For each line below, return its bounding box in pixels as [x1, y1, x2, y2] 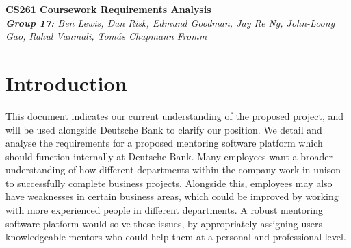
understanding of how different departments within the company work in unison [5, 162, 341, 177]
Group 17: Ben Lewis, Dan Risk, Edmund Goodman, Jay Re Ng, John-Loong [5, 15, 335, 29]
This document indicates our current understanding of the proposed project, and [5, 108, 344, 123]
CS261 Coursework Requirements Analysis [5, 2, 211, 16]
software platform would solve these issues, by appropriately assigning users [5, 216, 322, 230]
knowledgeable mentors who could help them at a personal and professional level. [5, 230, 346, 244]
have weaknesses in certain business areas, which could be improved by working [5, 189, 339, 203]
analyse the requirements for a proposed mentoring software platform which [5, 136, 323, 150]
